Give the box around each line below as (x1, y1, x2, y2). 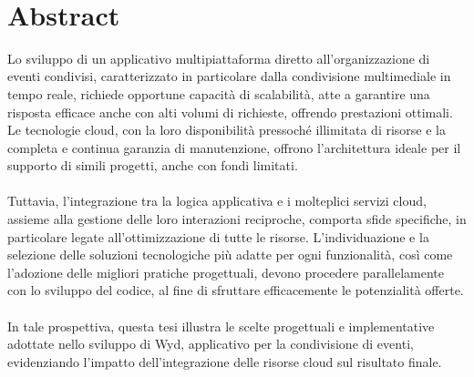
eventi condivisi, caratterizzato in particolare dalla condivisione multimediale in (7, 66, 451, 86)
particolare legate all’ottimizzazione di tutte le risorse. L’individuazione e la (7, 227, 429, 246)
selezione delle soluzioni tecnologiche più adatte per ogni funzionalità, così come (7, 245, 453, 264)
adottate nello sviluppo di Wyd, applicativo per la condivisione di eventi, (7, 334, 414, 353)
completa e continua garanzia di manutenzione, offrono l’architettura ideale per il (7, 138, 461, 157)
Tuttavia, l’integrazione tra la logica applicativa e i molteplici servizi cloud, (7, 191, 427, 210)
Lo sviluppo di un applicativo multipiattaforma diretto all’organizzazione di (7, 48, 430, 67)
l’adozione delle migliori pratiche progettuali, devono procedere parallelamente (7, 262, 444, 281)
